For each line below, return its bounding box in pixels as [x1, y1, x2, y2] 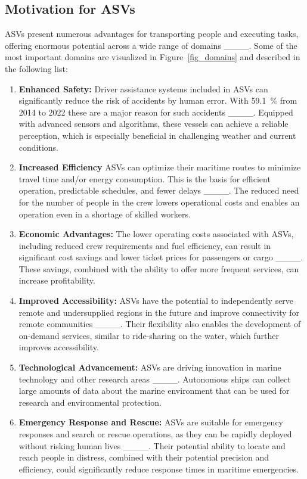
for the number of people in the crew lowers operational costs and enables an [18, 195, 300, 208]
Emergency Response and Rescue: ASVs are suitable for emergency [18, 416, 283, 428]
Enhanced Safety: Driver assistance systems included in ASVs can [18, 82, 268, 95]
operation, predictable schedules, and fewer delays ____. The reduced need [18, 184, 299, 197]
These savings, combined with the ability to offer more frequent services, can [18, 262, 299, 275]
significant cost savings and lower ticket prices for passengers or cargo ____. [18, 251, 303, 263]
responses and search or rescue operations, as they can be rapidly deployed [18, 428, 292, 440]
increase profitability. [18, 274, 95, 287]
